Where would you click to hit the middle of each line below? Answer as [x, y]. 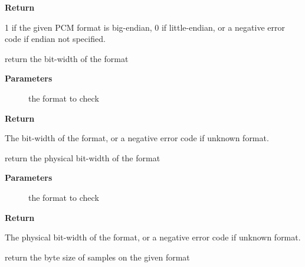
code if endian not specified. [55, 39]
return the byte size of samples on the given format [97, 257]
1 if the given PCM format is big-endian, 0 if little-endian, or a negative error [145, 27]
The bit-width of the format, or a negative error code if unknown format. [137, 138]
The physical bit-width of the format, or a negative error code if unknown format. [153, 237]
